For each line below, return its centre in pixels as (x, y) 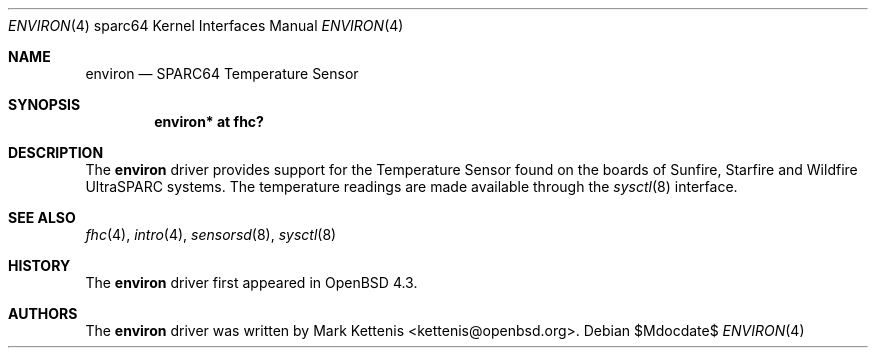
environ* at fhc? (209, 121)
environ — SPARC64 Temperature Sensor (222, 73)
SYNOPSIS (44, 104)
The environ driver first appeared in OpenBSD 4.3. (251, 282)
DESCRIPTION (56, 152)
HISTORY (39, 265)
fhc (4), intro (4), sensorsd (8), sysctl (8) (211, 234)
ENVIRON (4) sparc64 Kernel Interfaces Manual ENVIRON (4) (206, 25)
